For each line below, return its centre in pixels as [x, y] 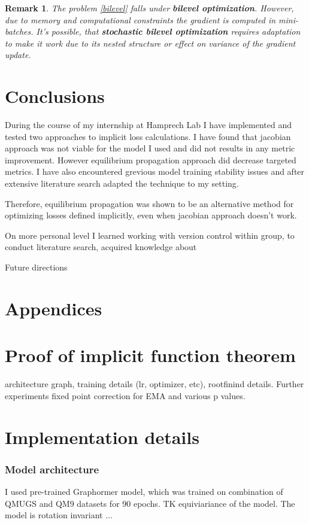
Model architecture [52, 469]
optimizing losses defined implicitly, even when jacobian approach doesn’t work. [151, 215]
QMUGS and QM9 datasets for [62, 503]
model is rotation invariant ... [59, 515]
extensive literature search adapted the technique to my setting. [122, 183]
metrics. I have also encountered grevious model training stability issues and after [155, 171]
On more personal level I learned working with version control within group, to [150, 235]
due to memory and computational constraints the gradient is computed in [140, 19]
